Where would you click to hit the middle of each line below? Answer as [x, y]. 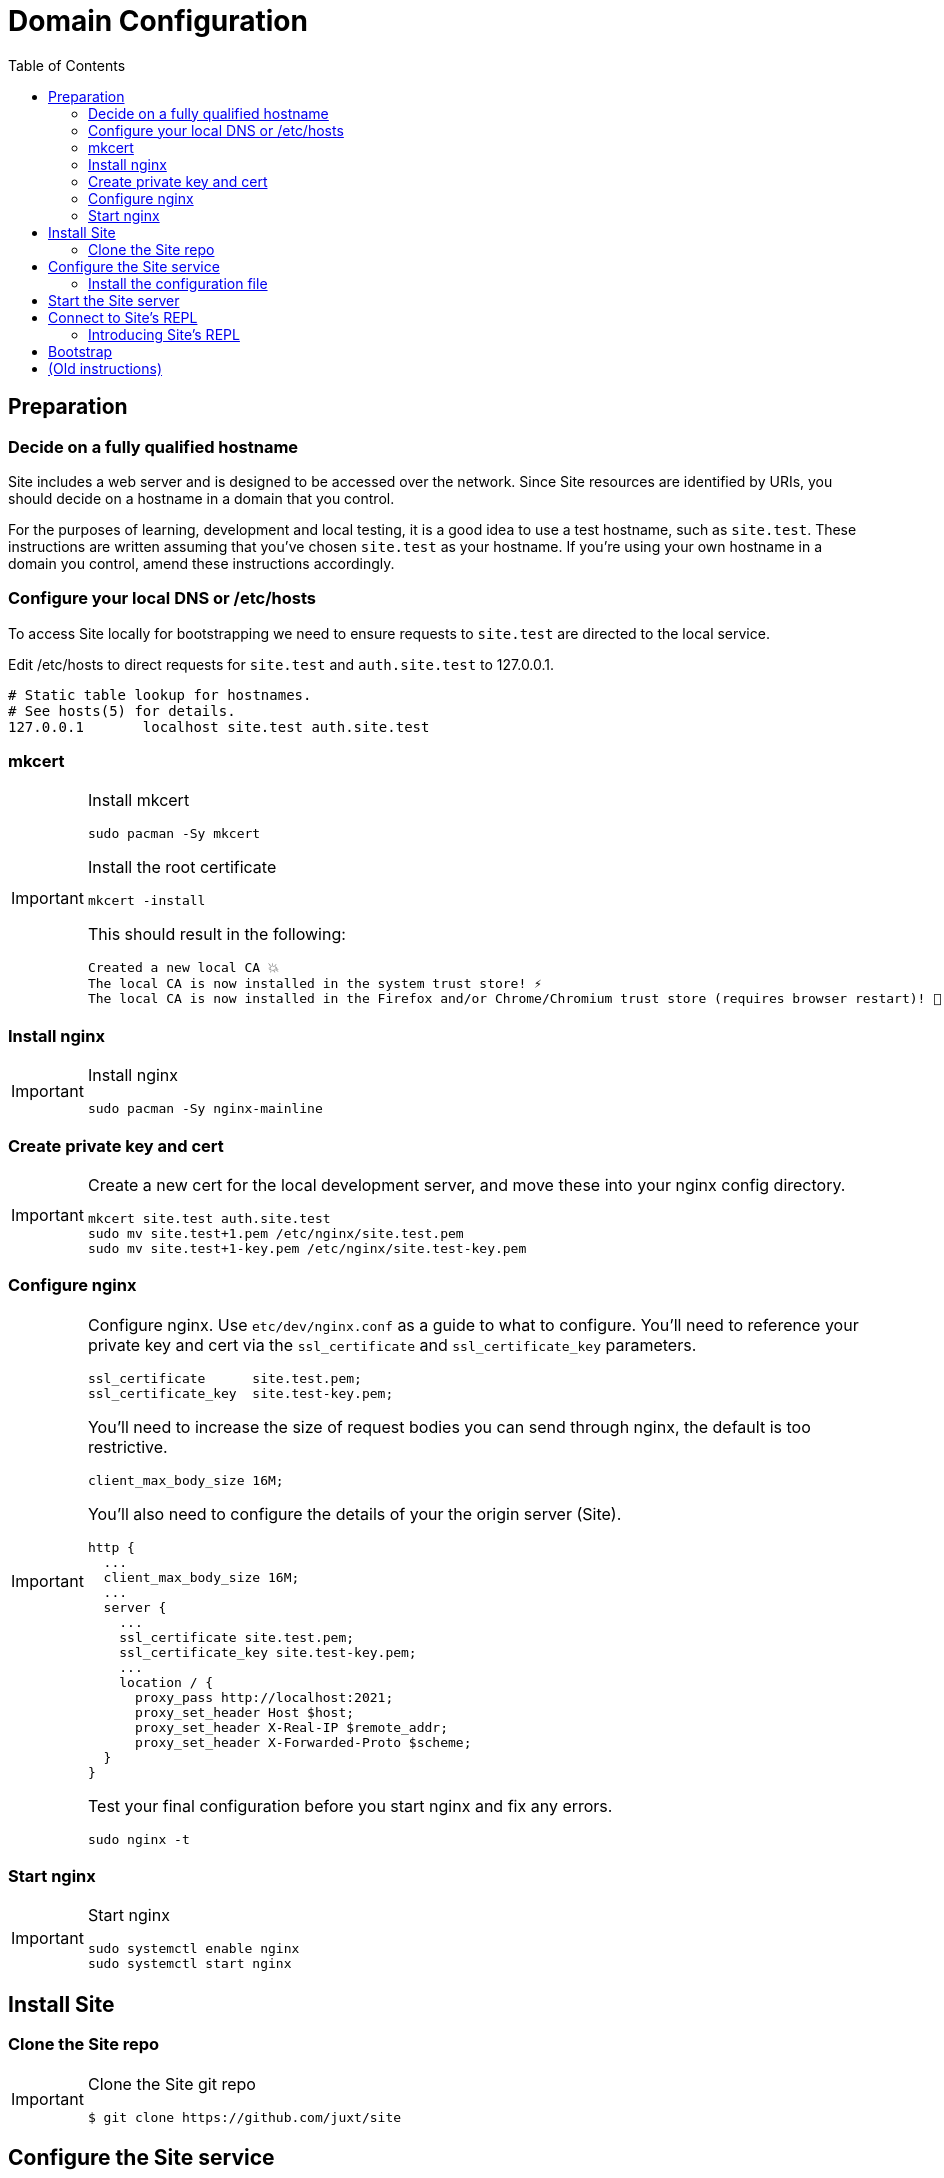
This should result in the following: [216, 934]
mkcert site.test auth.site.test [209, 1218]
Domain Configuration [158, 21]
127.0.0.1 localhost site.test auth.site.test [219, 726]
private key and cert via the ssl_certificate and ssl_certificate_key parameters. [392, 1344]
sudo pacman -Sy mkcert [174, 834]
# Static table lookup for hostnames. [160, 694]
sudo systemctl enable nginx [193, 1949]
